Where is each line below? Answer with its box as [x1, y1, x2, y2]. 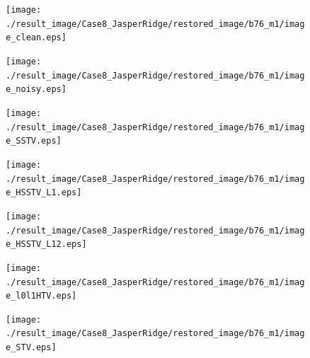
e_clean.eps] [6, 33, 67, 43]
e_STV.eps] [6, 342, 57, 353]
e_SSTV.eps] [6, 136, 62, 146]
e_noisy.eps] [6, 84, 67, 95]
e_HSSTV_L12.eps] [6, 239, 87, 250]
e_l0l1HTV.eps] [6, 291, 77, 301]
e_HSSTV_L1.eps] [6, 187, 82, 198]
